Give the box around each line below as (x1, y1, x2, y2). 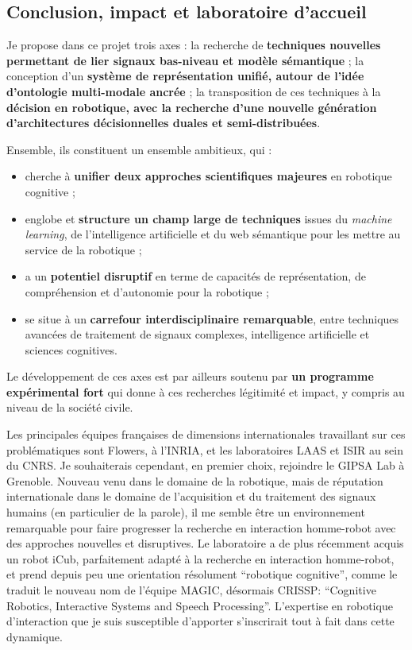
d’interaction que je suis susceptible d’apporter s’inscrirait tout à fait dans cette (6, 613, 395, 629)
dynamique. (6, 628, 63, 644)
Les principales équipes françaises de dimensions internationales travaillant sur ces (6, 426, 406, 443)
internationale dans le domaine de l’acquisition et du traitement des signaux (6, 488, 376, 505)
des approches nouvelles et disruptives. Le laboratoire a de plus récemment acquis (6, 535, 404, 551)
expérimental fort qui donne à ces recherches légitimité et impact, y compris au (6, 383, 405, 400)
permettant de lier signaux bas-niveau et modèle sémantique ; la (6, 52, 364, 68)
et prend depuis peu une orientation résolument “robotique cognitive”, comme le (6, 566, 398, 582)
